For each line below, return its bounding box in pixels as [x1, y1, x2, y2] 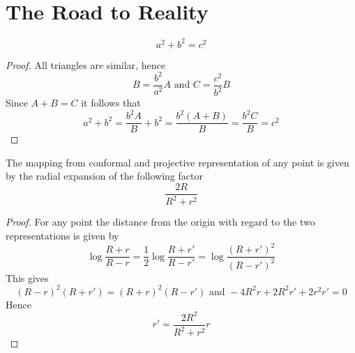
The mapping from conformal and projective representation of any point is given [6, 155, 349, 169]
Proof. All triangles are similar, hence [6, 57, 165, 72]
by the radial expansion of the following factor [6, 168, 203, 183]
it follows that [81, 95, 141, 110]
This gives [6, 270, 49, 285]
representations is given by [6, 228, 119, 243]
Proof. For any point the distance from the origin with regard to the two [6, 214, 315, 229]
